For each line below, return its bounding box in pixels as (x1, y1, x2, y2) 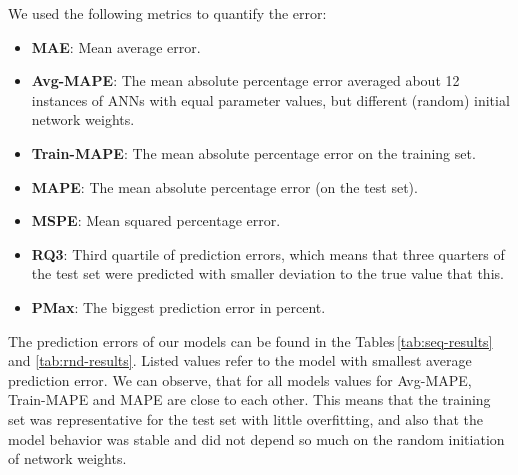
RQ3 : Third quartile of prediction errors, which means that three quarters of (31, 243, 505, 264)
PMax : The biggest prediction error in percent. (31, 296, 326, 317)
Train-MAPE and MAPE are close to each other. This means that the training (8, 389, 491, 410)
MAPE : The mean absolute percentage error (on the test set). (31, 176, 418, 197)
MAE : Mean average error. (31, 36, 201, 57)
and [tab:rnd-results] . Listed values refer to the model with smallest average (8, 350, 472, 371)
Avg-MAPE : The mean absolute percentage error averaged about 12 (31, 70, 460, 91)
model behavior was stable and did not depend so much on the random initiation (8, 428, 505, 449)
